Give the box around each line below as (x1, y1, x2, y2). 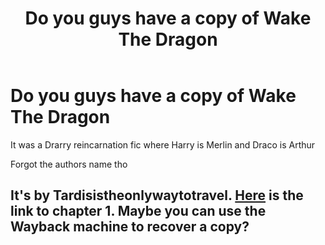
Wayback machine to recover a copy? (10, 218, 250, 236)
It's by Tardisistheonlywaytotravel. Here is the (10, 187, 304, 204)
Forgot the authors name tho (10, 158, 128, 170)
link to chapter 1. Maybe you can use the (10, 203, 267, 220)
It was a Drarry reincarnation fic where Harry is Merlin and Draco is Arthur (10, 138, 316, 151)
